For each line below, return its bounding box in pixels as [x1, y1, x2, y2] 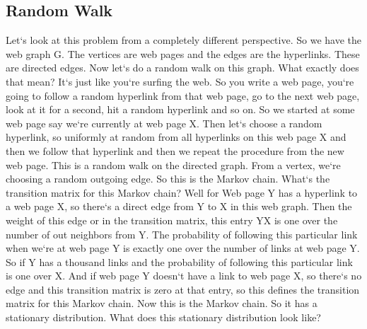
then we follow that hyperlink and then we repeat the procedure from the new [6, 143, 344, 158]
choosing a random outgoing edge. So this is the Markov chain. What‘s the [6, 171, 330, 186]
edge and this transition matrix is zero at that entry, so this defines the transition [6, 282, 360, 296]
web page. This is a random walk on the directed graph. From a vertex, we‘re [6, 157, 341, 172]
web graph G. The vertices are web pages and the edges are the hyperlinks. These [6, 46, 360, 61]
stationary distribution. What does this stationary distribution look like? [6, 310, 321, 325]
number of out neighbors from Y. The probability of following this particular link [6, 226, 358, 241]
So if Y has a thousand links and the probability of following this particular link [6, 254, 353, 269]
